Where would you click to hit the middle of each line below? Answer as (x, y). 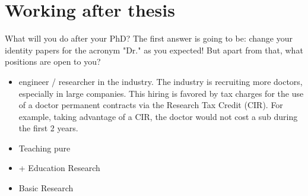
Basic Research (46, 188)
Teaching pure (45, 148)
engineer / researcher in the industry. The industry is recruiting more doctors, (161, 81)
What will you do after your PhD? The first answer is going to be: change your (149, 38)
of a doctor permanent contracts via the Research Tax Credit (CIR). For (151, 105)
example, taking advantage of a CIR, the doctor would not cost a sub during (158, 116)
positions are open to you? (53, 61)
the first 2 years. (48, 128)
